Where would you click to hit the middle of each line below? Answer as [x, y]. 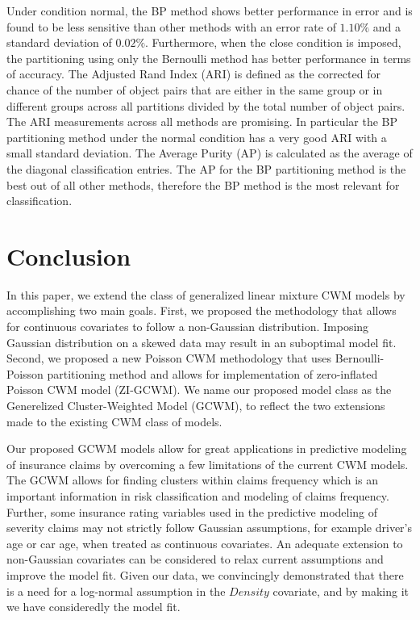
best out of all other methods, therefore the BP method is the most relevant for [203, 184]
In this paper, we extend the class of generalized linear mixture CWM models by [206, 294]
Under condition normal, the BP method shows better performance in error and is [210, 10]
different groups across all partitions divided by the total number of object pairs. [206, 105]
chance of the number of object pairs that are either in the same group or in [195, 89]
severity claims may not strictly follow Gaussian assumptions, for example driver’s [210, 528]
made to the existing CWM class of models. [114, 421]
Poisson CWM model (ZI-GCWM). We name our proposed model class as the [199, 390]
